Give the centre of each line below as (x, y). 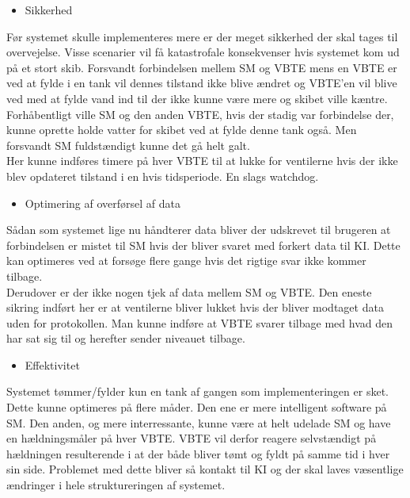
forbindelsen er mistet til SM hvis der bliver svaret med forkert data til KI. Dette (203, 245)
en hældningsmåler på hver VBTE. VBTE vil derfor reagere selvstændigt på (192, 438)
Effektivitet (52, 364)
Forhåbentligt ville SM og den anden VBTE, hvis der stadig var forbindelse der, (200, 114)
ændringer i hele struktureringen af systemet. (116, 485)
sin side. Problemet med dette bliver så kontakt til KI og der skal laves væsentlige (205, 469)
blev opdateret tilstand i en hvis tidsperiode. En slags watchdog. (163, 176)
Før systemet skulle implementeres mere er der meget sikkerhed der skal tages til (202, 36)
